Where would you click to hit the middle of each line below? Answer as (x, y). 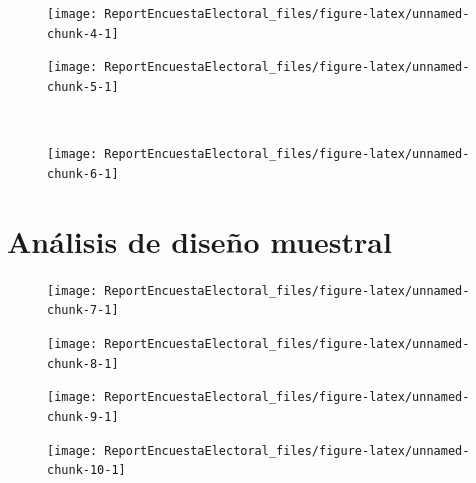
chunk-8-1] (83, 363)
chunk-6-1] (83, 173)
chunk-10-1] (86, 470)
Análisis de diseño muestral (199, 240)
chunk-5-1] (83, 86)
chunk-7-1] (83, 310)
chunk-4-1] (83, 33)
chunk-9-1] (83, 416)
